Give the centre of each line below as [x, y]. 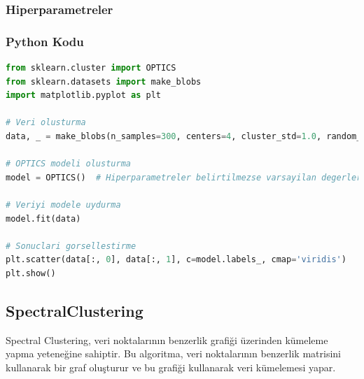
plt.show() [31, 273]
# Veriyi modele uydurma [63, 205]
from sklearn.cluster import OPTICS [91, 68]
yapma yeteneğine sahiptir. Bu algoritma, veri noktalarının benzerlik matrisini [173, 353]
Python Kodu [45, 41]
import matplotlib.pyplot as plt [83, 95]
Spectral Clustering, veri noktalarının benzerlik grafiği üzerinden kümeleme [167, 339]
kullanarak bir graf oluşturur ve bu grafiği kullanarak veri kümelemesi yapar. [171, 367]
